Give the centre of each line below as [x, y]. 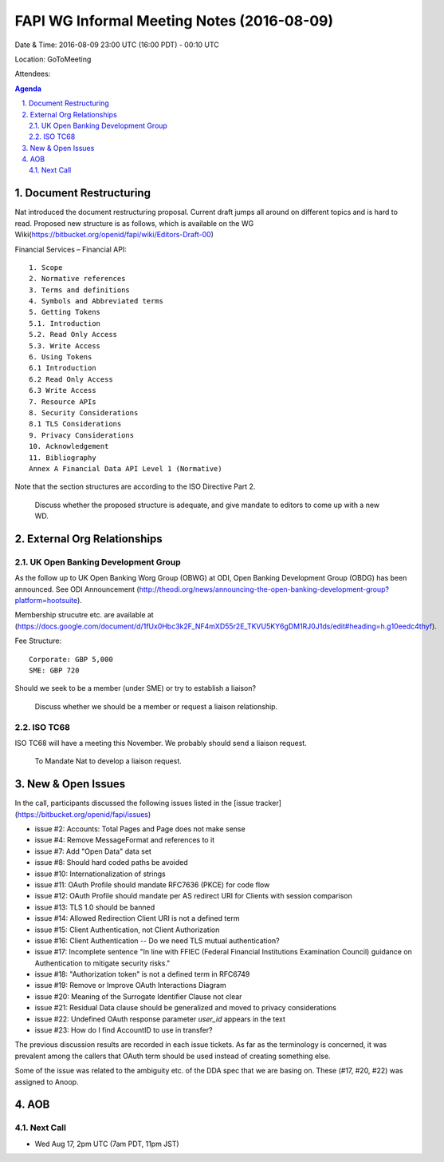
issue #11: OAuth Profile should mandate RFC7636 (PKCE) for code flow [152, 884]
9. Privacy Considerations [82, 435]
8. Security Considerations [84, 412]
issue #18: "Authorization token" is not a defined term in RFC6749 [142, 974]
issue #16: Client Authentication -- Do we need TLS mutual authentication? [157, 940]
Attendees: [33, 74]
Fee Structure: [38, 641]
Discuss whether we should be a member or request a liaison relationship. [156, 706]
